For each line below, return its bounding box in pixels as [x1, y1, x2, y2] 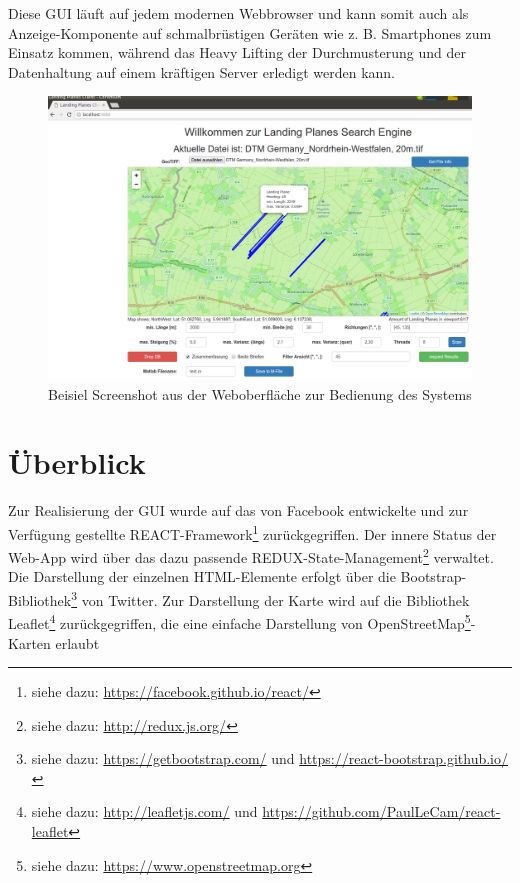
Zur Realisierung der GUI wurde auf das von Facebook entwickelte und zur [8, 500, 469, 521]
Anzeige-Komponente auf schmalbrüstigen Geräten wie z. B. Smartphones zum [8, 22, 492, 43]
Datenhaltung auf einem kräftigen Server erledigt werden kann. [8, 61, 395, 82]
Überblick [8, 442, 146, 483]
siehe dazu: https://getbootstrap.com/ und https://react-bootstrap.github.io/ [31, 748, 508, 769]
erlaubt [55, 632, 100, 653]
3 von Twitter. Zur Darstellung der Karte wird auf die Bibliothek [71, 587, 470, 610]
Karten [8, 632, 51, 653]
